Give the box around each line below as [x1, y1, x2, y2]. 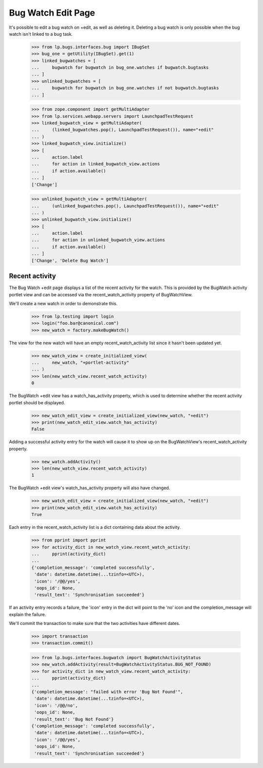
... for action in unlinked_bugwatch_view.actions [31, 237, 165, 243]
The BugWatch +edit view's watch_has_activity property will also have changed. [9, 485, 170, 491]
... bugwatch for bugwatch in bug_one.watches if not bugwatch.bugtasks [31, 85, 219, 91]
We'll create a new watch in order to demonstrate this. [9, 300, 118, 306]
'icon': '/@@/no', [34, 703, 78, 708]
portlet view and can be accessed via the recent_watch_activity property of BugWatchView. [9, 291, 193, 297]
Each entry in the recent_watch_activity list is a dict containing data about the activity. [9, 524, 181, 530]
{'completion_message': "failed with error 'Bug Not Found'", [31, 689, 183, 694]
